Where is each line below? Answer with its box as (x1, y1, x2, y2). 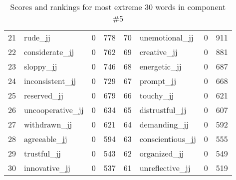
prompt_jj (139, 75, 177, 86)
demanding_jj (139, 118, 189, 130)
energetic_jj (139, 60, 182, 72)
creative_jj (139, 46, 178, 57)
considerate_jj (24, 46, 74, 57)
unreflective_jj (139, 162, 191, 173)
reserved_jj (24, 89, 63, 101)
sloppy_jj (24, 60, 57, 72)
